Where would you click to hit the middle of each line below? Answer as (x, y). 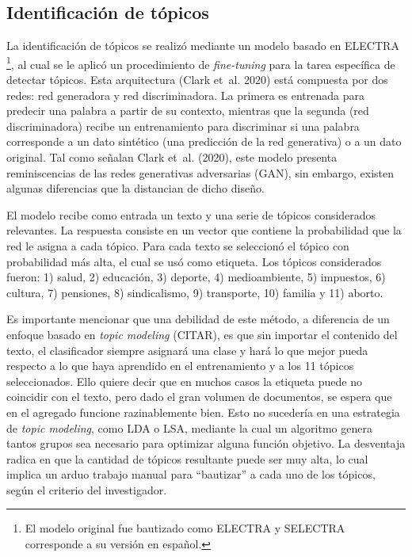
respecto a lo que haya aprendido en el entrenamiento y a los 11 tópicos (180, 366)
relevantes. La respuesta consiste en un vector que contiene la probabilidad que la (204, 230)
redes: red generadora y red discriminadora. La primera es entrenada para (185, 95)
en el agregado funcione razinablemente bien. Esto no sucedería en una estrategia (203, 412)
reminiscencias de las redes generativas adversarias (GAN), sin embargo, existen (200, 172)
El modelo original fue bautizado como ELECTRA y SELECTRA (185, 528)
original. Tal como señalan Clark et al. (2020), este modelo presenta (172, 157)
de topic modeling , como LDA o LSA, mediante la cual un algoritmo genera (189, 427)
